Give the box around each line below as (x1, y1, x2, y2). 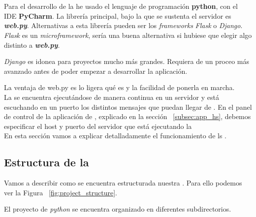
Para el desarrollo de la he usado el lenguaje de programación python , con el (4, 1, 238, 11)
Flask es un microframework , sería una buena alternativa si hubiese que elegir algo (4, 30, 252, 40)
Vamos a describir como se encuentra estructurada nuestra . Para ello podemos (4, 178, 242, 188)
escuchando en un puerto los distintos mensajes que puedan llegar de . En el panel (4, 101, 252, 112)
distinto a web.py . (4, 39, 60, 50)
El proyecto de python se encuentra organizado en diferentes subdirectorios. (4, 204, 231, 214)
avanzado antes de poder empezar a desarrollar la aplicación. (4, 65, 188, 76)
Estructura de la (4, 155, 89, 170)
